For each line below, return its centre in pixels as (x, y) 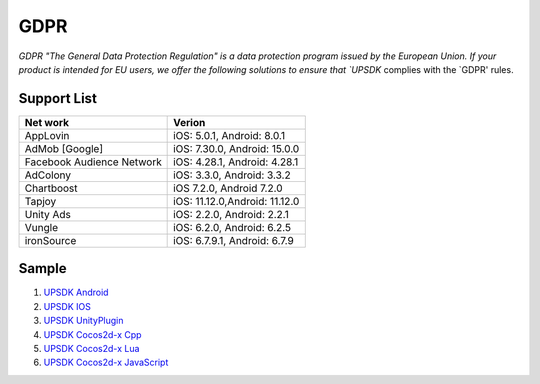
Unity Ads (48, 214)
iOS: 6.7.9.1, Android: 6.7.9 (234, 240)
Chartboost (51, 188)
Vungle (41, 227)
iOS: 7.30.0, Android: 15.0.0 (236, 148)
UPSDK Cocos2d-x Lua (91, 348)
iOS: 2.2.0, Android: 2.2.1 (231, 214)
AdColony (48, 175)
